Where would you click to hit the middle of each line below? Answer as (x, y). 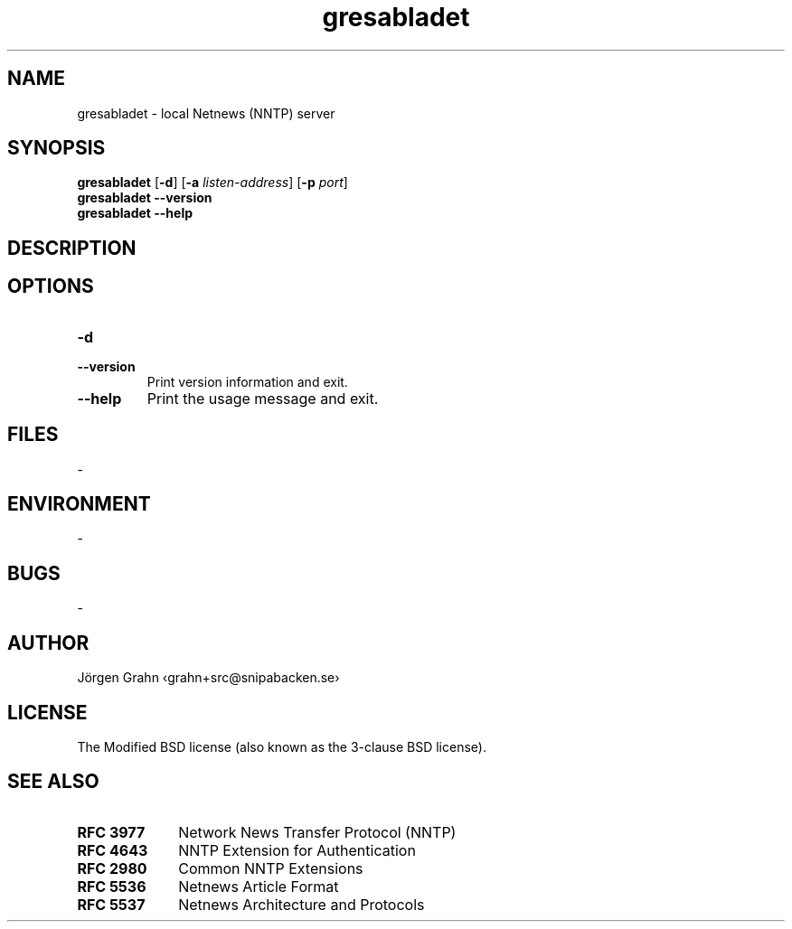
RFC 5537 (111, 904)
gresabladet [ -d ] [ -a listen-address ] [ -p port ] (212, 183)
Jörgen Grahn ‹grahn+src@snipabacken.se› (208, 678)
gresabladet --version (145, 198)
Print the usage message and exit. (263, 398)
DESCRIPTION (72, 248)
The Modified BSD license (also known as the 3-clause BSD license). (282, 746)
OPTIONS (51, 286)
